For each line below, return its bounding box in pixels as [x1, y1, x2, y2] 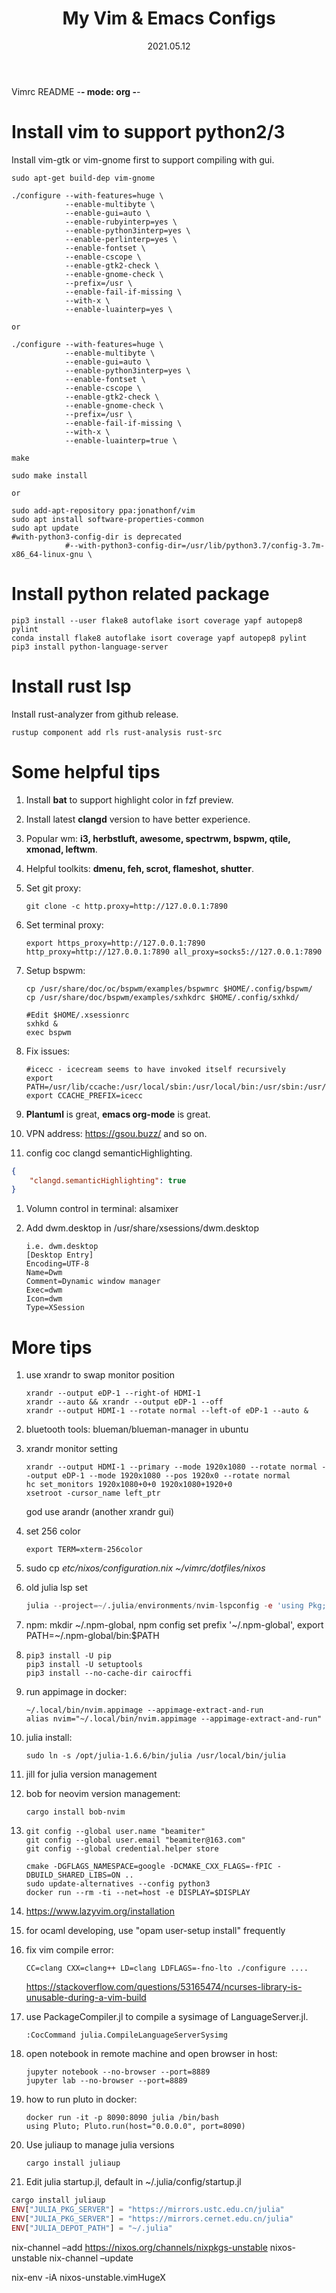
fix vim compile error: [25, 1944, 114, 1956]
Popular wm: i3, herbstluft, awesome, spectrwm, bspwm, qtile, [25, 832, 291, 844]
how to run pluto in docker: [25, 2093, 138, 2106]
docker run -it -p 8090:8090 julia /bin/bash [25, 2113, 219, 2123]
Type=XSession [25, 1303, 85, 1313]
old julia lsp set [25, 1582, 88, 1594]
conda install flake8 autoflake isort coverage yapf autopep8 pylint [11, 633, 308, 643]
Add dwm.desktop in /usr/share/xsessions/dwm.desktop [25, 1222, 259, 1234]
